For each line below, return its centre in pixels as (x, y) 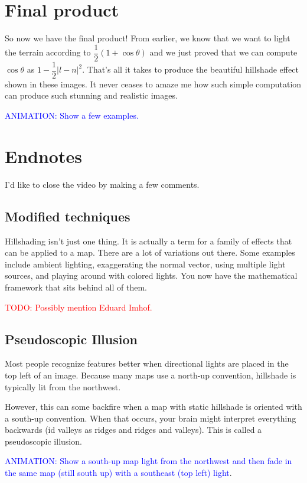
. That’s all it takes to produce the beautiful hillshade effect (190, 69)
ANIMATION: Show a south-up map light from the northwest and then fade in (148, 461)
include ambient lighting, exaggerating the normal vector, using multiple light (145, 264)
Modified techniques (68, 216)
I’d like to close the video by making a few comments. (102, 184)
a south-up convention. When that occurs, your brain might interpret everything (151, 418)
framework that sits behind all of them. (76, 287)
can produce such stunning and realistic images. (91, 95)
